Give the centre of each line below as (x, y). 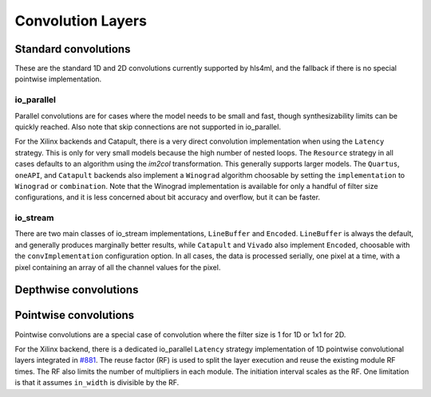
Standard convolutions (73, 49)
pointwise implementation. (58, 79)
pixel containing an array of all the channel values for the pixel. (118, 267)
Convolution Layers (81, 21)
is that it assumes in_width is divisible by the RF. (97, 383)
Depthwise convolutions (77, 290)
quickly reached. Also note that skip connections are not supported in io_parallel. (148, 127)
